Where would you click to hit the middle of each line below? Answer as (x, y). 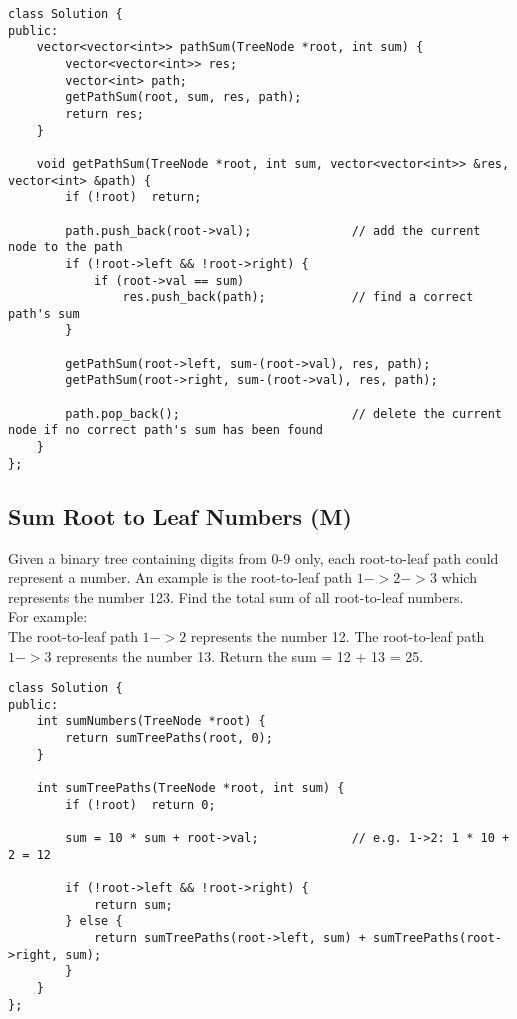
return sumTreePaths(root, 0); (169, 738)
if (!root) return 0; (140, 804)
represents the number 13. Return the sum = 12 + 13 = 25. (240, 655)
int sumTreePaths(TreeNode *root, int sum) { (190, 788)
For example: (48, 616)
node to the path (65, 247)
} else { (94, 921)
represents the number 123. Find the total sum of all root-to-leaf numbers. (236, 596)
